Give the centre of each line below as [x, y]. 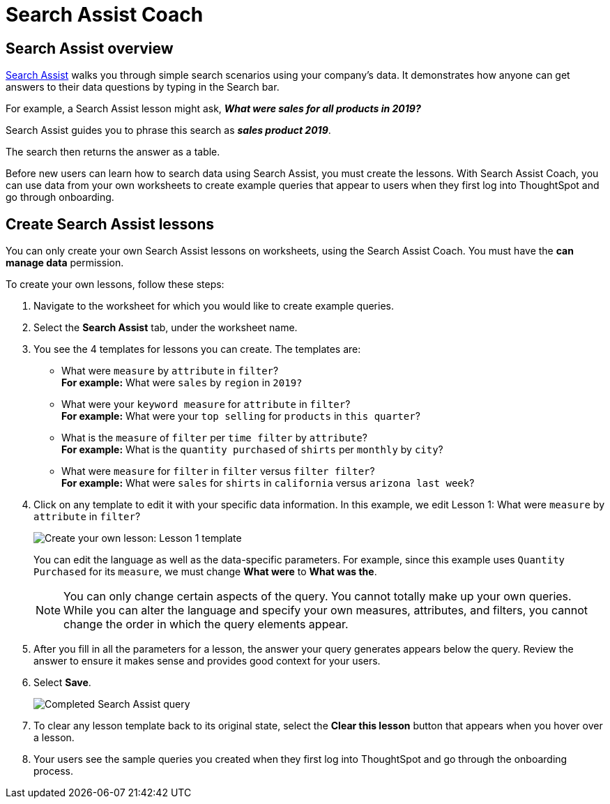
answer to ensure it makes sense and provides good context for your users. [207, 661]
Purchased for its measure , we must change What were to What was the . [205, 572]
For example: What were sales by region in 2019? [182, 383]
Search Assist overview [90, 48]
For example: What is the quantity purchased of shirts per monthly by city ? [252, 450]
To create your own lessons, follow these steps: [115, 285]
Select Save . [62, 683]
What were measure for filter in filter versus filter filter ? [218, 471]
